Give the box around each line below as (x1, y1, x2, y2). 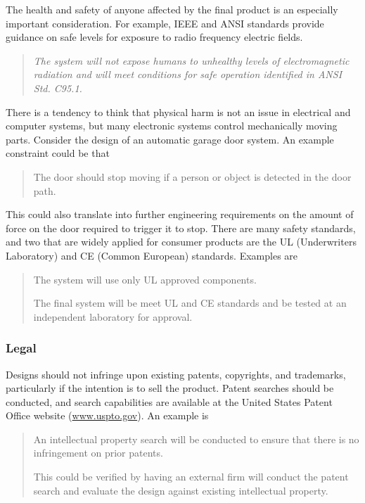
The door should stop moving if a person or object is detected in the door (33, 169, 352, 184)
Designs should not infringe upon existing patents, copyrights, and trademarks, (6, 367, 346, 381)
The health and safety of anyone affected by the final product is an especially (6, 2, 338, 16)
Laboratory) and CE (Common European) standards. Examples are (6, 248, 298, 262)
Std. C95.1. (33, 80, 82, 95)
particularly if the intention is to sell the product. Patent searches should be (6, 381, 334, 395)
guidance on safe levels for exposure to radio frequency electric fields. (6, 30, 303, 44)
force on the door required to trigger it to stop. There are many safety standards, (6, 220, 356, 235)
